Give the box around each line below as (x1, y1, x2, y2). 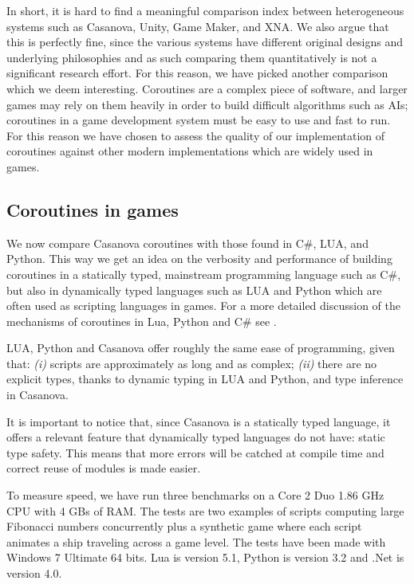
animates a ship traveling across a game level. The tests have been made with (6, 533, 386, 550)
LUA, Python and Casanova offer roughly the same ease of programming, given (6, 339, 395, 356)
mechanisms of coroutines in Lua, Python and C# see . (6, 312, 277, 329)
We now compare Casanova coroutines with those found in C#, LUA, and (6, 234, 369, 251)
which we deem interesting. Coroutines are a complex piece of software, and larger (6, 80, 408, 96)
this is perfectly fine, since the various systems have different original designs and (6, 33, 404, 50)
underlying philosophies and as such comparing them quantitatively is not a (6, 49, 377, 65)
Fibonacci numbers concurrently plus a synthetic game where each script (6, 518, 362, 535)
